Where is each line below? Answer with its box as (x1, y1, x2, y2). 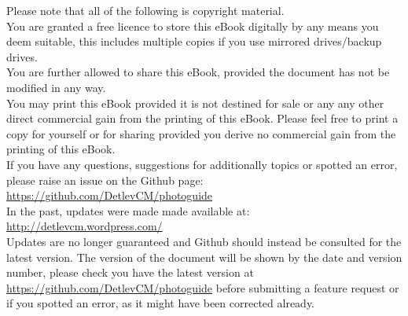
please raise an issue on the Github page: (6, 171, 204, 188)
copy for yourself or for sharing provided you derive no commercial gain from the (6, 125, 396, 141)
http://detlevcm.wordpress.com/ (6, 218, 163, 234)
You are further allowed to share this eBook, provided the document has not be (6, 64, 390, 80)
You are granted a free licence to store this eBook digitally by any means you (6, 17, 379, 34)
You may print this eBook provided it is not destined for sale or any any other (6, 94, 384, 111)
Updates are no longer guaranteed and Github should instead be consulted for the (6, 233, 402, 249)
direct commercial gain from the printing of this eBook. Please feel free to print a (6, 110, 399, 127)
